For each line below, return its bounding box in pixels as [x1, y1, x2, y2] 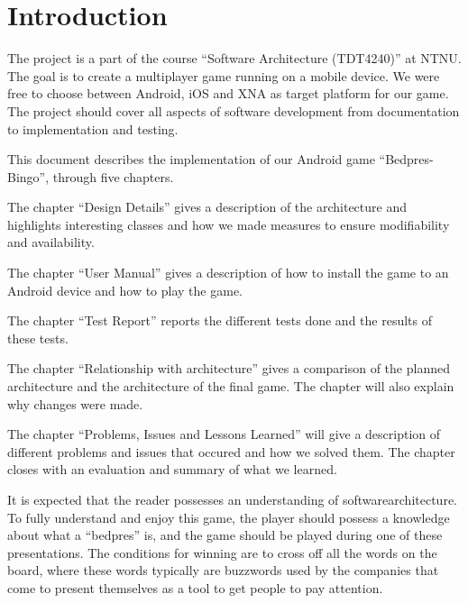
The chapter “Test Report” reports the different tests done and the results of [7, 311, 433, 330]
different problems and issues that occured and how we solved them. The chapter [7, 442, 455, 461]
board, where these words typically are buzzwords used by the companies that [7, 561, 439, 580]
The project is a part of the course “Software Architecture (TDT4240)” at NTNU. [7, 49, 462, 68]
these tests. [7, 328, 69, 347]
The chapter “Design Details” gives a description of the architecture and [7, 197, 407, 216]
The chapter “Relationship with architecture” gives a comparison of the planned [7, 359, 450, 378]
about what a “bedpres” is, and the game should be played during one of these [7, 525, 443, 544]
